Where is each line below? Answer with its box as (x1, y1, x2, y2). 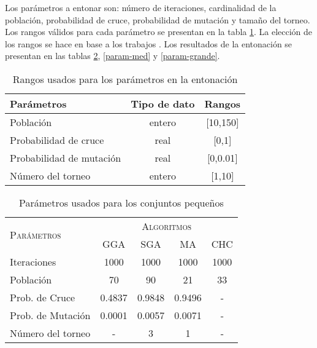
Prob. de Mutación (10, 307, 91, 322)
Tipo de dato (131, 96, 195, 111)
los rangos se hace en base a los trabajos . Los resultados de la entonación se (5, 37, 292, 50)
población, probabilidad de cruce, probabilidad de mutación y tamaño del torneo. (5, 13, 310, 26)
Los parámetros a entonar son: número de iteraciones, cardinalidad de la (5, 1, 277, 14)
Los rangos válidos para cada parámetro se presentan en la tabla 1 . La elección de (5, 25, 313, 38)
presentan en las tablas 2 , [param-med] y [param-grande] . (5, 49, 220, 62)
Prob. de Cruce (10, 290, 75, 304)
